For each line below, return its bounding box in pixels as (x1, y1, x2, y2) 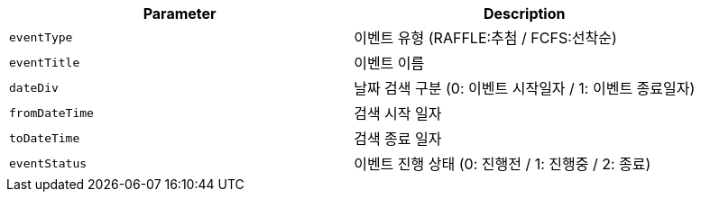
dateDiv (9, 80, 59, 95)
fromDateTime (9, 105, 94, 120)
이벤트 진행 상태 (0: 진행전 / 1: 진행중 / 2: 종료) (354, 155, 651, 173)
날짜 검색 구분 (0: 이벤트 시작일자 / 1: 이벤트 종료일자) (354, 79, 696, 97)
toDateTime (9, 131, 80, 145)
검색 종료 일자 (354, 130, 442, 148)
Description (484, 5, 566, 23)
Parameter (143, 5, 217, 23)
